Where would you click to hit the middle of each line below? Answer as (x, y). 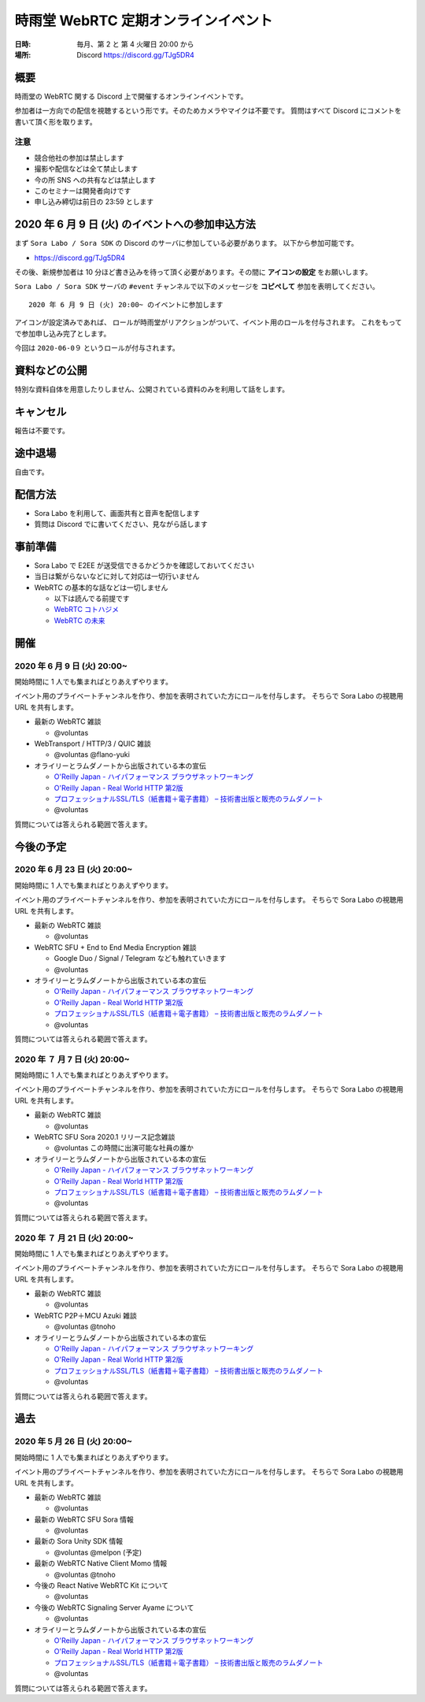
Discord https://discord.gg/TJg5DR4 (135, 54)
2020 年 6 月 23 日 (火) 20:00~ (74, 870)
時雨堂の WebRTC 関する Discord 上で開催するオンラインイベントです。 (131, 96)
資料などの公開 (51, 370)
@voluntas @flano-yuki (92, 755)
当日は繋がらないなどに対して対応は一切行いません (117, 577)
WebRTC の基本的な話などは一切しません (101, 588)
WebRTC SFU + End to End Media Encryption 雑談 (115, 947)
